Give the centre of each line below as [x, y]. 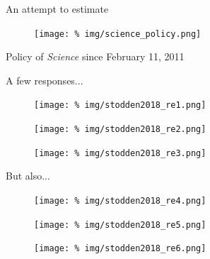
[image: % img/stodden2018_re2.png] [120, 129]
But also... [28, 176]
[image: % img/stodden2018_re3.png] [120, 153]
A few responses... [45, 80]
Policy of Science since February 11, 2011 [95, 56]
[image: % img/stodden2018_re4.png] [120, 201]
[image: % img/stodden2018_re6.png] [120, 249]
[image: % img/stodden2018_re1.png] [120, 105]
